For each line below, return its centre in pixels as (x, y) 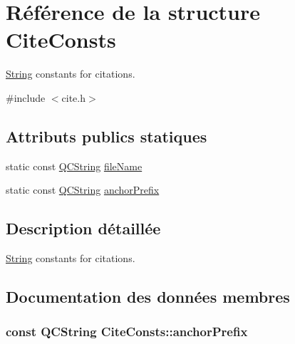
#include (26, 97)
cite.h (74, 97)
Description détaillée (83, 228)
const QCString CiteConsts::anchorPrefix (127, 332)
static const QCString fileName (74, 166)
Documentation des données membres (148, 297)
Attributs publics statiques (107, 136)
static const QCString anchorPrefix (83, 190)
